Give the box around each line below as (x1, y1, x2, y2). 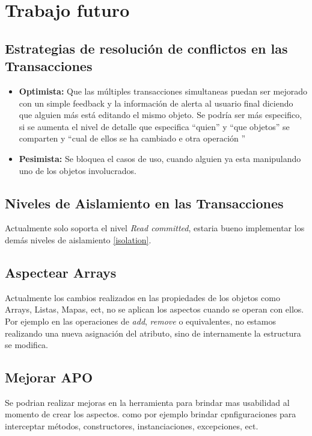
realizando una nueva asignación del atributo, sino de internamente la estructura (5, 326, 301, 339)
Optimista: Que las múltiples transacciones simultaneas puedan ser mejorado (19, 84, 308, 97)
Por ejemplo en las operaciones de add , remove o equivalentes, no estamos (5, 314, 276, 327)
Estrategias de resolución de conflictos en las (5, 39, 288, 57)
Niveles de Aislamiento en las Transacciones (5, 193, 284, 212)
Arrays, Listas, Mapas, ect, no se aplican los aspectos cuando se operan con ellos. (5, 303, 304, 316)
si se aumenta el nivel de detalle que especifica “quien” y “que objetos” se (19, 120, 290, 132)
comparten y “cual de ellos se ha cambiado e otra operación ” (19, 132, 246, 145)
